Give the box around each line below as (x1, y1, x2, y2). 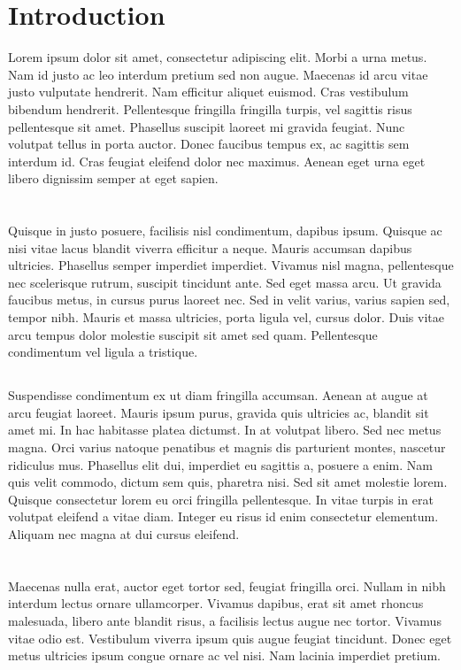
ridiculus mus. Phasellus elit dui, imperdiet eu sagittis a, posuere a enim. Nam (8, 455, 433, 474)
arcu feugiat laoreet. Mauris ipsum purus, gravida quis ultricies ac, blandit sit (8, 403, 429, 421)
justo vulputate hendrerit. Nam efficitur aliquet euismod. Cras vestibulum (8, 82, 409, 101)
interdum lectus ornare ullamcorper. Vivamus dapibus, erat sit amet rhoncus (8, 594, 424, 612)
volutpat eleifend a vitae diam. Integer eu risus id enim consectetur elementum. (8, 507, 439, 526)
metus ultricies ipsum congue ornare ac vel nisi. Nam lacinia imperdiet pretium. (8, 646, 441, 665)
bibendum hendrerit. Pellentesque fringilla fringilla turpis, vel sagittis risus (8, 99, 412, 118)
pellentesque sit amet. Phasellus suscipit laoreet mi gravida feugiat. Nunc (8, 117, 405, 135)
